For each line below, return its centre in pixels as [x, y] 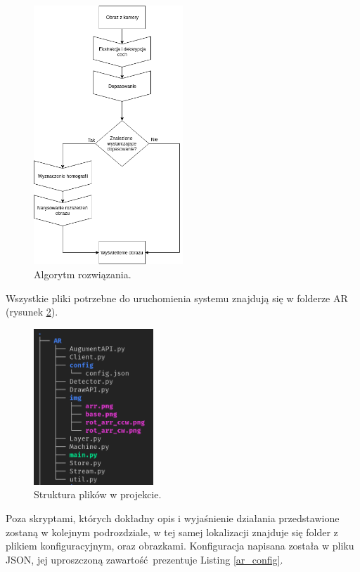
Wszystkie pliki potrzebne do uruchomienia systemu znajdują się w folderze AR [177, 298]
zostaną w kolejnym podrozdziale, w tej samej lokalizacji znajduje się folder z [172, 532]
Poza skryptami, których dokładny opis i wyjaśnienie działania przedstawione [173, 518]
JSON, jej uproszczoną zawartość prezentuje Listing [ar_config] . [144, 559]
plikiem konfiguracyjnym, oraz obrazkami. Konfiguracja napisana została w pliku [180, 546]
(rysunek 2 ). [32, 312]
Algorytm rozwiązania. [83, 274]
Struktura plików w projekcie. [98, 494]
